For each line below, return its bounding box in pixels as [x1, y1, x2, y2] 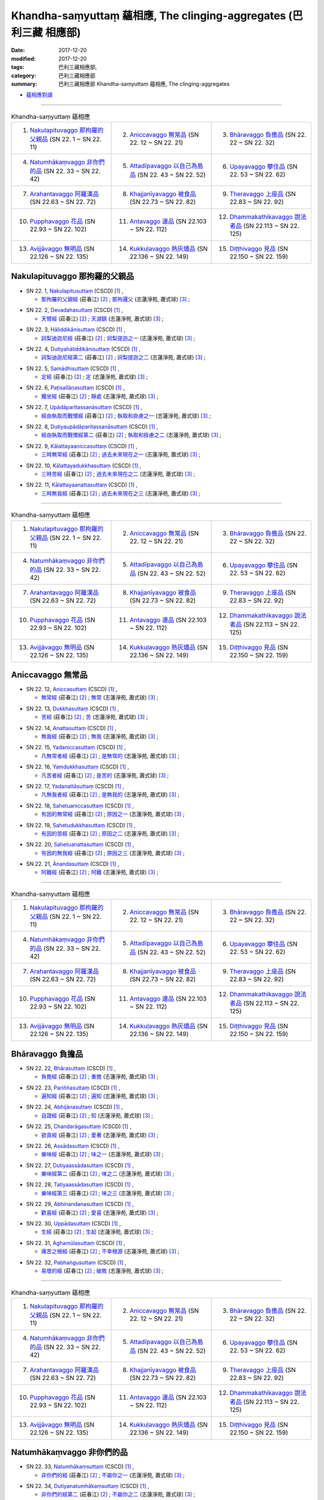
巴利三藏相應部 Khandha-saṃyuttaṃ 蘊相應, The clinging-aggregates [58, 80, 230, 87]
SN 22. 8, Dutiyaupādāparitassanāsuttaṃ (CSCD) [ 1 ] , [26, 423, 158, 430]
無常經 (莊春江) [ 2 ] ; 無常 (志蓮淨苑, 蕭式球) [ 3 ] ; [41, 694, 159, 701]
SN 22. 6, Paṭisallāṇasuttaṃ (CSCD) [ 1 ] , [26, 384, 125, 391]
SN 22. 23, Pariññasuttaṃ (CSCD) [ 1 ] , [26, 1084, 120, 1091]
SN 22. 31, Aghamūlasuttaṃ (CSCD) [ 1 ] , [26, 1239, 125, 1246]
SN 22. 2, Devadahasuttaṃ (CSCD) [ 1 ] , [26, 307, 123, 314]
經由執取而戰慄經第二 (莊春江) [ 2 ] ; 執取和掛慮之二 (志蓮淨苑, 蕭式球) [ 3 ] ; [41, 431, 222, 439]
